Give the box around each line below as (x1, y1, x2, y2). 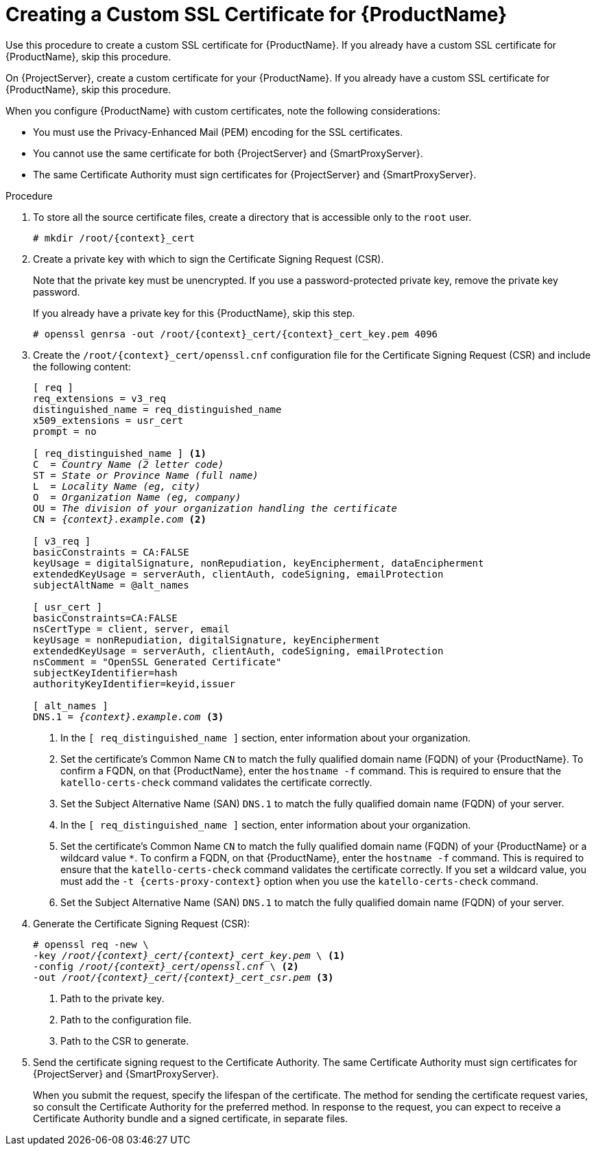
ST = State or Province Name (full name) (33, 469, 259, 481)
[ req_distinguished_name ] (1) (33, 447, 206, 459)
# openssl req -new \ (33, 938, 149, 950)
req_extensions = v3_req (33, 392, 166, 404)
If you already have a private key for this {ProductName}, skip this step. (33, 307, 355, 319)
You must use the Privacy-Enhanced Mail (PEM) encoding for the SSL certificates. (33, 126, 403, 138)
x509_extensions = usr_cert (33, 414, 184, 426)
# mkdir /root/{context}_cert (33, 232, 195, 244)
